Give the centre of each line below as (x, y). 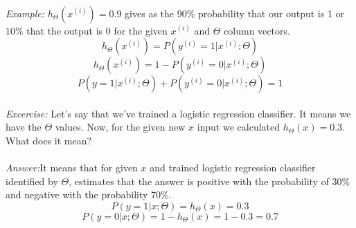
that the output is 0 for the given (97, 30)
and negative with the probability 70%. (89, 194)
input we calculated (239, 127)
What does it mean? (49, 140)
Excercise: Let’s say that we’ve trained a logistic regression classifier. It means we (178, 113)
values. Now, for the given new (120, 127)
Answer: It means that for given (72, 168)
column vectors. (257, 30)
